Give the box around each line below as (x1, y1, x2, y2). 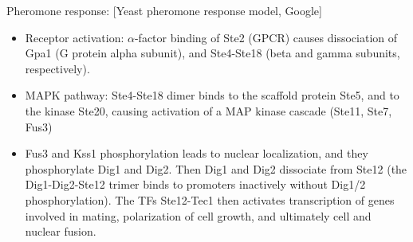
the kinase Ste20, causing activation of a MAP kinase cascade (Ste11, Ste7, (25, 102, 392, 119)
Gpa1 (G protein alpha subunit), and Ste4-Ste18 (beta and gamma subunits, (25, 45, 400, 61)
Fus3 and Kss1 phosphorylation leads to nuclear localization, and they (25, 145, 368, 162)
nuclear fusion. (25, 223, 96, 240)
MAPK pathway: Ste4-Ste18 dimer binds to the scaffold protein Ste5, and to (25, 87, 399, 103)
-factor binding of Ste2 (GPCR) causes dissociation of (134, 29, 398, 45)
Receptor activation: (25, 29, 124, 45)
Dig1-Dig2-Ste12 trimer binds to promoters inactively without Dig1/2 (25, 176, 366, 193)
